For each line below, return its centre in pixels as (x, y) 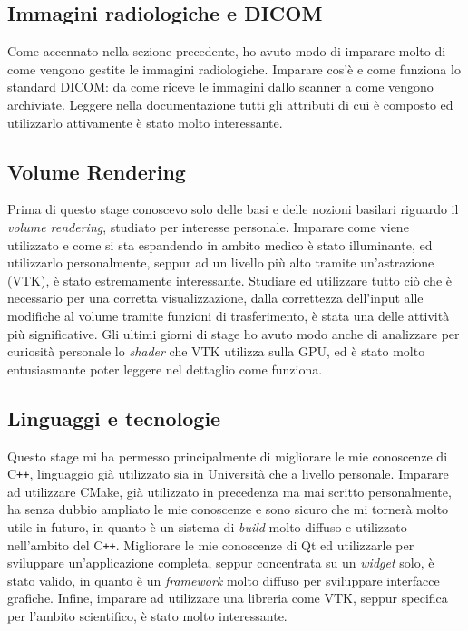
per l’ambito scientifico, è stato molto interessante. (147, 615)
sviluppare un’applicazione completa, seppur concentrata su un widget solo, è (221, 563)
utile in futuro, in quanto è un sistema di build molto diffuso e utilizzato (207, 526)
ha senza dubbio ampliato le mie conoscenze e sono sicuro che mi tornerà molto (228, 509)
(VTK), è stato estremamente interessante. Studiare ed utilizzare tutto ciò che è (229, 280)
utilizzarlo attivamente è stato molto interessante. (145, 122)
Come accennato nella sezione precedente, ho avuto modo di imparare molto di (227, 51)
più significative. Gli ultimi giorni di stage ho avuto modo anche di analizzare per (234, 333)
